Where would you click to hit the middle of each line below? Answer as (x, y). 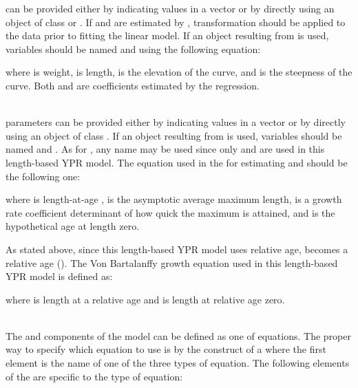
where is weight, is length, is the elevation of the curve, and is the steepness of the (179, 72)
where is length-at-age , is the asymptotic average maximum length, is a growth (174, 199)
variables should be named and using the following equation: (133, 48)
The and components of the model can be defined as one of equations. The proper (178, 335)
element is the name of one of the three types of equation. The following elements (178, 363)
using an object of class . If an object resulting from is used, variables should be (174, 135)
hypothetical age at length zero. (73, 226)
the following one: (43, 176)
